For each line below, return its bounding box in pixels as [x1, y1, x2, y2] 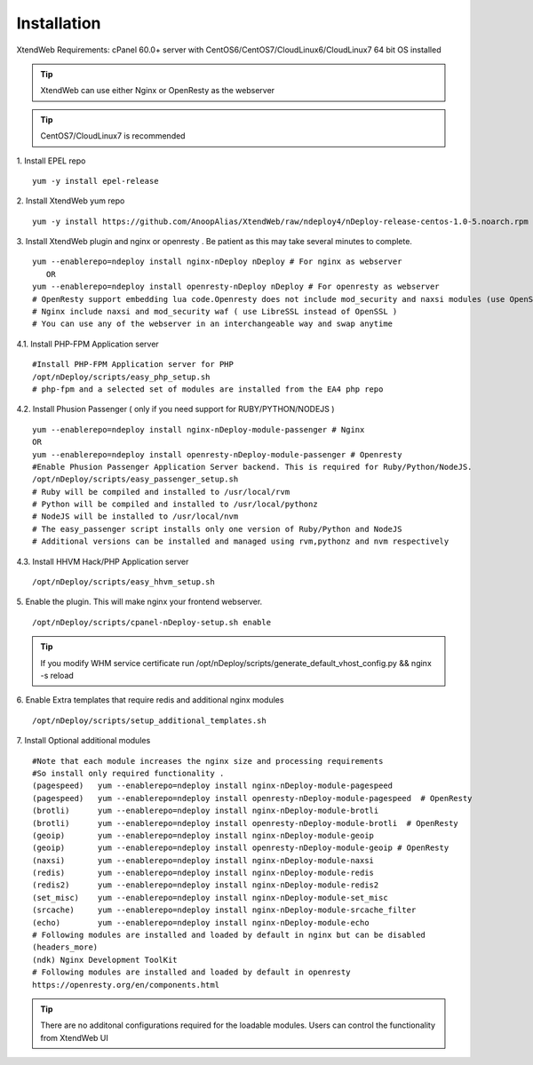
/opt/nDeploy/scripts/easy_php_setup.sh [32, 371, 211, 382]
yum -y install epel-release [32, 176, 159, 186]
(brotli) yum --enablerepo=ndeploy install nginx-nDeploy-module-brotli [32, 806, 379, 816]
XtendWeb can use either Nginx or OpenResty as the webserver [40, 85, 275, 96]
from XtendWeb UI [40, 1032, 108, 1043]
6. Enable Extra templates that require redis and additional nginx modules [16, 695, 284, 705]
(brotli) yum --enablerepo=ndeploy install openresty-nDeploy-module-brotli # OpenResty [32, 818, 459, 828]
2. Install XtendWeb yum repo [16, 195, 125, 206]
